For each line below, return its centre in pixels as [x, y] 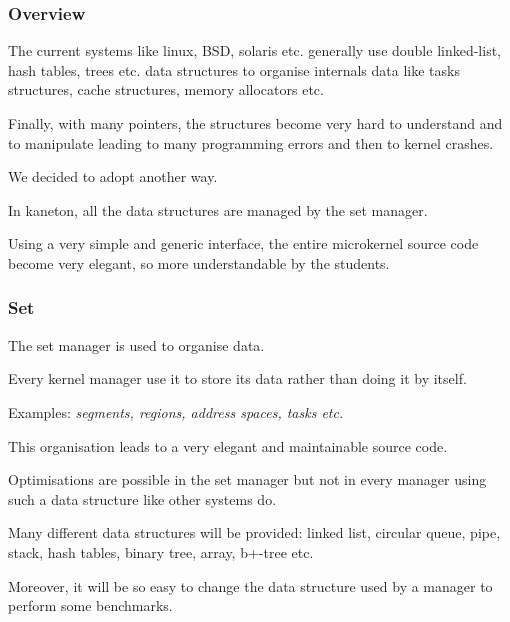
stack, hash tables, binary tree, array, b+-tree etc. [161, 551]
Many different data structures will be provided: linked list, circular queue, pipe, [254, 532]
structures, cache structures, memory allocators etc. [166, 89]
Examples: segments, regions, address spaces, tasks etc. [176, 411]
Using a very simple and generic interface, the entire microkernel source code [243, 243]
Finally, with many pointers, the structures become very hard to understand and [255, 123]
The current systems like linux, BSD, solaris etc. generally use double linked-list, [255, 50]
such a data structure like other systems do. [142, 498]
